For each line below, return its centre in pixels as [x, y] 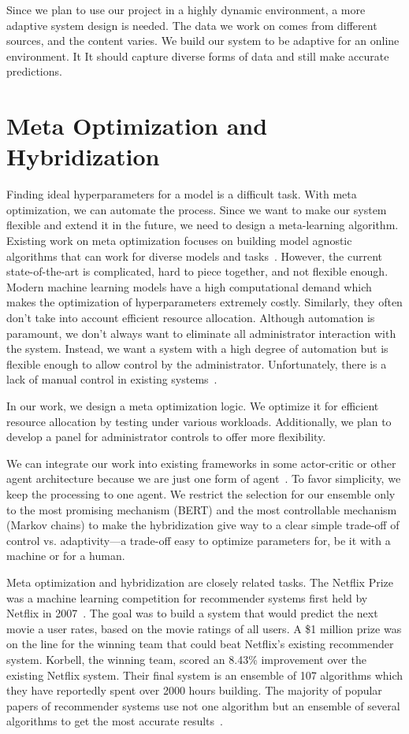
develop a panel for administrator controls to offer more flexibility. [166, 437]
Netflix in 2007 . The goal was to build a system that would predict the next [192, 613]
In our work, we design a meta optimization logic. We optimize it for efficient [193, 406]
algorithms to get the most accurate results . [115, 721]
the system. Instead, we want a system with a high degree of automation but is [197, 348]
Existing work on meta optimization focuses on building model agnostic [179, 241]
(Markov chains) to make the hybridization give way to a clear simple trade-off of [203, 525]
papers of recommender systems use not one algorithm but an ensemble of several [203, 705]
